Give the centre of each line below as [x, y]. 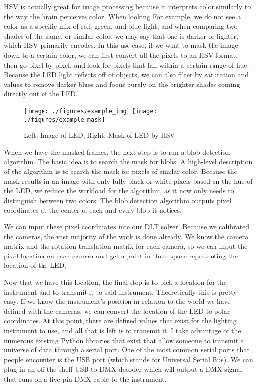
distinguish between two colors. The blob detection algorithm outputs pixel [118, 200]
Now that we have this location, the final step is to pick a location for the [115, 281]
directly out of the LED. [41, 94]
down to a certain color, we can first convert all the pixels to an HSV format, [121, 55]
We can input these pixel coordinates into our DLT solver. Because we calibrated [127, 226]
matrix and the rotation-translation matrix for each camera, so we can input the [126, 246]
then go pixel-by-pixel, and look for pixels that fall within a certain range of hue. [127, 64]
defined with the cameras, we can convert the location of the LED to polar [117, 311]
